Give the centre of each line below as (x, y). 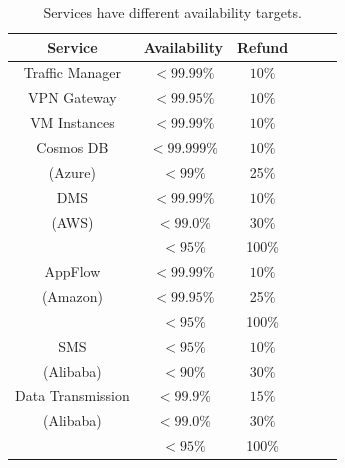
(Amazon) (72, 296)
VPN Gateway (72, 97)
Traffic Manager (72, 72)
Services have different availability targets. (172, 12)
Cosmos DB (72, 146)
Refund (263, 46)
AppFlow (72, 271)
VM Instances (72, 122)
